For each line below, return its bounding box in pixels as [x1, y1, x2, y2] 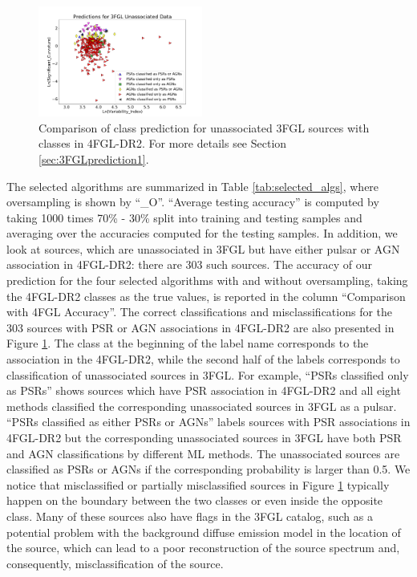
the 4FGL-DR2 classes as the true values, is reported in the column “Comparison [6, 287, 406, 304]
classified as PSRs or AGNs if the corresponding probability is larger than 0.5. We [6, 461, 411, 477]
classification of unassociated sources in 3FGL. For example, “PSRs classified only [6, 366, 409, 383]
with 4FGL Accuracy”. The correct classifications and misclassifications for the [6, 303, 393, 320]
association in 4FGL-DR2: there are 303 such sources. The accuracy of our [6, 256, 373, 273]
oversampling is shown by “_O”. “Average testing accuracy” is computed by [6, 193, 379, 210]
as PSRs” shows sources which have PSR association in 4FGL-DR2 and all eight [6, 382, 401, 399]
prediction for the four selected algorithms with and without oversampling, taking [6, 272, 408, 289]
